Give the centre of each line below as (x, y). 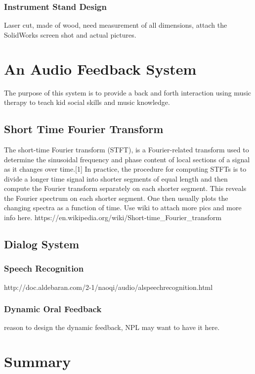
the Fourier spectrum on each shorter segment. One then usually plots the (116, 198)
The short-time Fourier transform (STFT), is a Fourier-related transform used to (127, 149)
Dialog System (42, 244)
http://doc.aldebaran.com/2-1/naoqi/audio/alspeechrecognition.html (108, 287)
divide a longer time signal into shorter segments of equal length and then (116, 178)
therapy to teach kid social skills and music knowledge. (87, 102)
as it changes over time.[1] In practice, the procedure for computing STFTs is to (125, 169)
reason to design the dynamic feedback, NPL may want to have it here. (112, 327)
